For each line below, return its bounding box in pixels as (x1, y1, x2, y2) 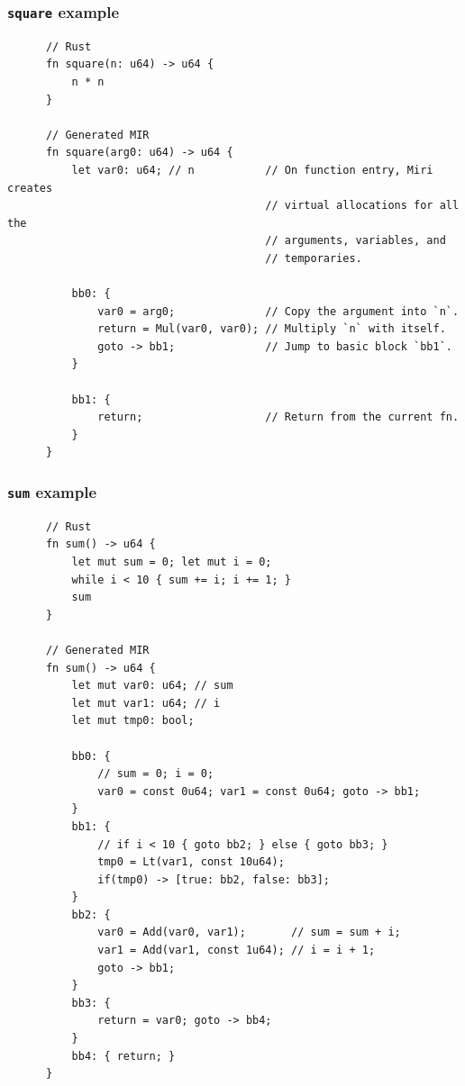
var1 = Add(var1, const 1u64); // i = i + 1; (97, 944, 376, 957)
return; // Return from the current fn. (97, 411, 460, 424)
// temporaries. (265, 251, 362, 265)
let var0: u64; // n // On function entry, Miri (71, 163, 433, 176)
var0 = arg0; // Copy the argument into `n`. (97, 304, 460, 318)
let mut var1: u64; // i (71, 696, 221, 710)
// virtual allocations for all (265, 199, 460, 213)
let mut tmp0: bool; (71, 714, 195, 728)
